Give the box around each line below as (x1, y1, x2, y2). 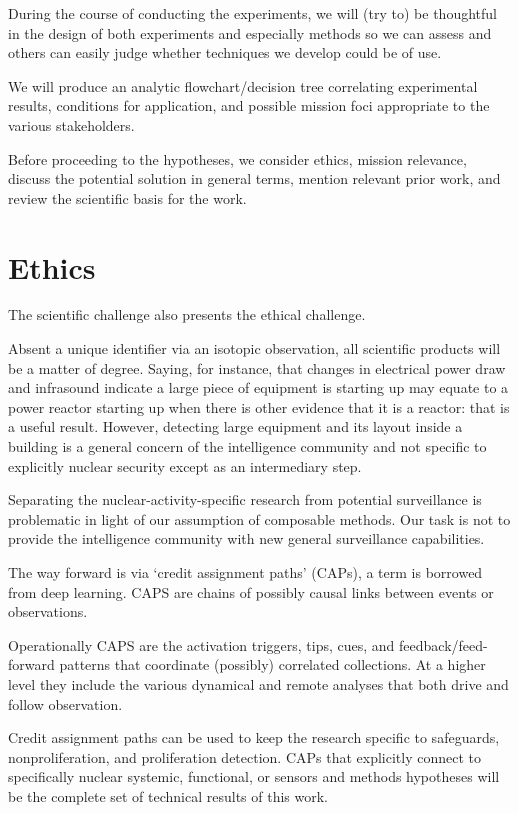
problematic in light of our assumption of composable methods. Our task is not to (8, 508, 511, 529)
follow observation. (8, 693, 123, 714)
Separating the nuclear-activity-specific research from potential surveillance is (8, 489, 482, 510)
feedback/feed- (399, 634, 488, 655)
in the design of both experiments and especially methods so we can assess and (8, 22, 492, 43)
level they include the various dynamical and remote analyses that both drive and (8, 673, 509, 694)
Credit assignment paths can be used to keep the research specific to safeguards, (8, 727, 500, 748)
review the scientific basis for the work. (8, 187, 247, 208)
